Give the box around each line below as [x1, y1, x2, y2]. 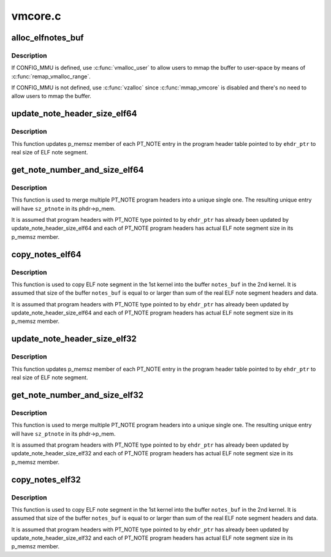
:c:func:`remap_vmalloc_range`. [11, 72, 91, 80]
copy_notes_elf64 [11, 249, 82, 260]
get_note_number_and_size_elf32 [11, 390, 144, 400]
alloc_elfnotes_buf [11, 32, 84, 43]
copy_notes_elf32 [11, 474, 81, 485]
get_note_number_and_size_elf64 [11, 164, 144, 175]
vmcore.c [11, 9, 61, 23]
